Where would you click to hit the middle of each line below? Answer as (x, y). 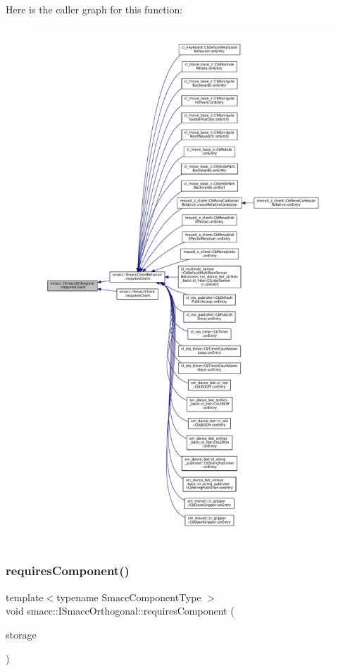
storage (21, 634)
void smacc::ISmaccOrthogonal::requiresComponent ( (120, 611)
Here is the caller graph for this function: (94, 9)
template (25, 597)
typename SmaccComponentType (129, 597)
